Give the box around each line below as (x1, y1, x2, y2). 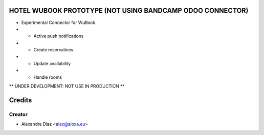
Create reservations (33, 47, 73, 53)
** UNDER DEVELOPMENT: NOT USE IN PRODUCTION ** (9, 83, 125, 89)
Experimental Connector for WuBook (21, 20, 95, 25)
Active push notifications (33, 33, 84, 39)
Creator (9, 111, 28, 117)
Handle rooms (33, 74, 62, 80)
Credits (9, 96, 32, 104)
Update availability (33, 60, 71, 66)
